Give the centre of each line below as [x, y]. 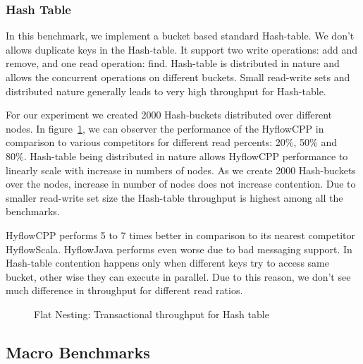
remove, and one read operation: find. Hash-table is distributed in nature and [173, 63]
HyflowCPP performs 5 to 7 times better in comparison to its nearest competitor [181, 235]
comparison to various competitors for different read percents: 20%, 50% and [171, 142]
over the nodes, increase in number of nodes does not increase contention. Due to [181, 184]
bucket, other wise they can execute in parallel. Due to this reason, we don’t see [178, 276]
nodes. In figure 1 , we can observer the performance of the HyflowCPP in [165, 128]
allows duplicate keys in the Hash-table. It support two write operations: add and [182, 49]
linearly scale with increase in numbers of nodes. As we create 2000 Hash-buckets [181, 170]
